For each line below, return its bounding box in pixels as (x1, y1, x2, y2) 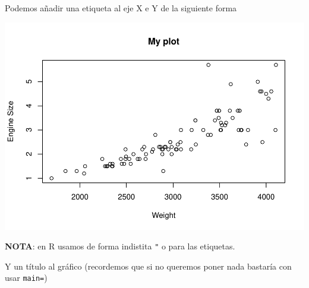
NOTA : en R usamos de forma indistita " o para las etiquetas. (5, 240, 235, 252)
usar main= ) (5, 271, 48, 284)
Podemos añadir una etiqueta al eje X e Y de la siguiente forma (5, 2, 237, 14)
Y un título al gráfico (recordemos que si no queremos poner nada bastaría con (5, 259, 292, 272)
